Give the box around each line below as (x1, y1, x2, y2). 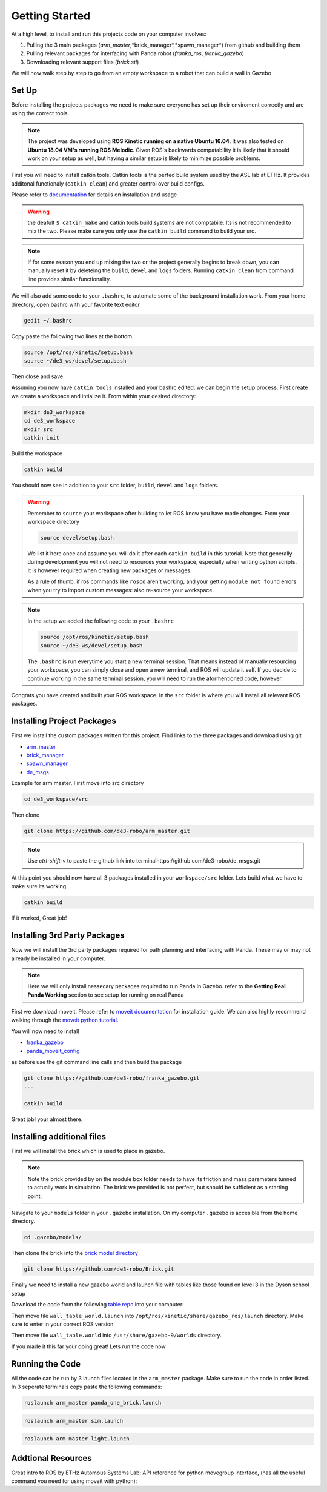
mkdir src (24, 426, 53, 433)
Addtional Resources (11, 1453, 92, 1464)
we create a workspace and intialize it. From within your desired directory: (11, 392, 196, 400)
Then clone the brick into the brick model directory (11, 1249, 139, 1257)
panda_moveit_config (26, 1047, 80, 1054)
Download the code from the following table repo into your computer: (11, 1301, 184, 1308)
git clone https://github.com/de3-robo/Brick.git (24, 1266, 174, 1273)
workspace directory (27, 518, 80, 526)
